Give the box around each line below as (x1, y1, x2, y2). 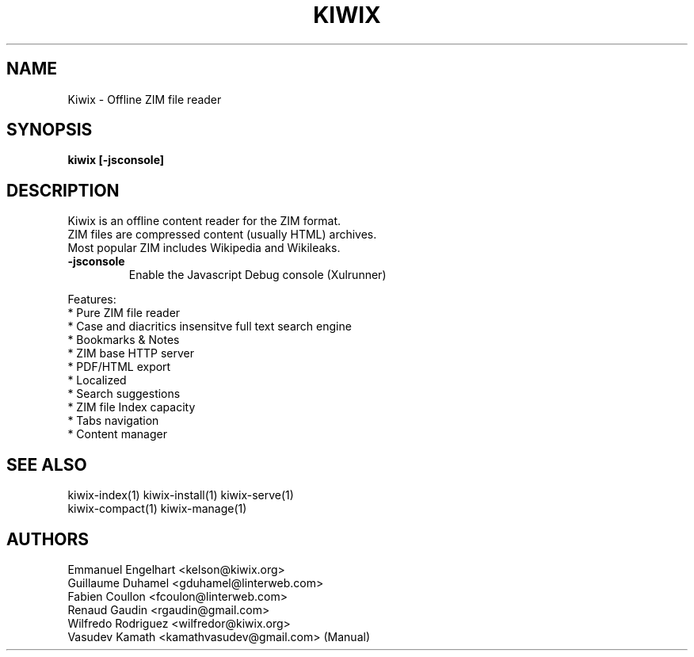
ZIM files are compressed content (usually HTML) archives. (67, 227, 377, 242)
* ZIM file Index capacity (67, 400, 196, 414)
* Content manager (67, 427, 167, 441)
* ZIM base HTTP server (67, 346, 194, 361)
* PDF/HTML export (67, 360, 171, 374)
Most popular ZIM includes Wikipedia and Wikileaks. (67, 241, 341, 255)
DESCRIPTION (6, 180, 120, 201)
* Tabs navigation (67, 414, 159, 428)
